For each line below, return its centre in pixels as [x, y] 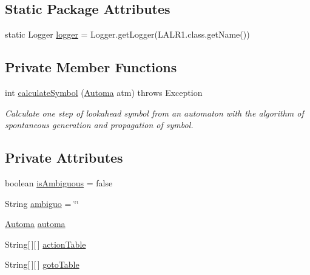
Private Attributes [64, 158]
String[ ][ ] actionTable [45, 244]
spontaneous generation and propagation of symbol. [99, 125]
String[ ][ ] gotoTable [42, 264]
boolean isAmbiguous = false [59, 182]
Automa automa [35, 224]
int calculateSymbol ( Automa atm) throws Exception [104, 92]
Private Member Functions [91, 67]
